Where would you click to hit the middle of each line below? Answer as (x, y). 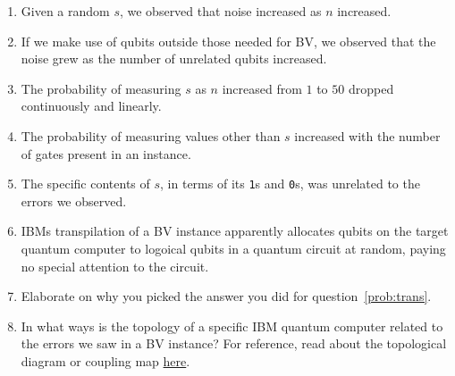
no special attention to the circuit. (115, 266)
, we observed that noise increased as (220, 11)
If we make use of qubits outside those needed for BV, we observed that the (228, 41)
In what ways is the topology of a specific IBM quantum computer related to (232, 326)
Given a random (65, 11)
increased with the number (367, 135)
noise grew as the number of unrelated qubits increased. (174, 58)
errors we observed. (74, 201)
